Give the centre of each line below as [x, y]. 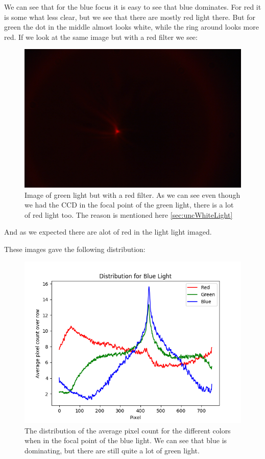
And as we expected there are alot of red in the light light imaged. [108, 232]
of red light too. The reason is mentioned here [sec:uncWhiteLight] [129, 214]
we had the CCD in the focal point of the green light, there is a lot [129, 205]
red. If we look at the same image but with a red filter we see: [101, 37]
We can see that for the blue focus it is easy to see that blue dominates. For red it [133, 7]
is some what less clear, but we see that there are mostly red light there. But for [130, 17]
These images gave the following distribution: [75, 249]
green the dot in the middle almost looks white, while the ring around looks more [131, 27]
